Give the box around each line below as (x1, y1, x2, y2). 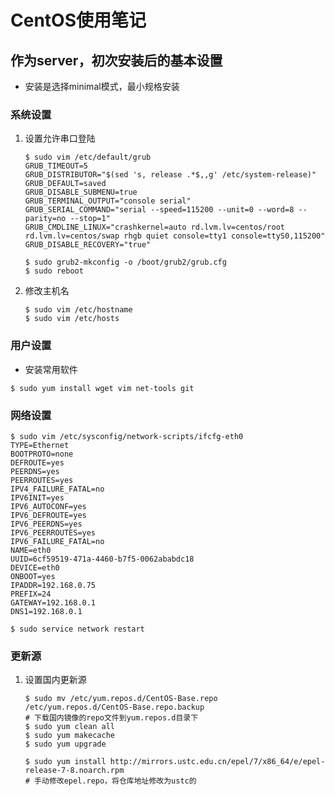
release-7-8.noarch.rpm (24, 766, 125, 776)
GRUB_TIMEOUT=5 (24, 161, 89, 171)
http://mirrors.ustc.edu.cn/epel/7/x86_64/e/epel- (109, 757, 326, 767)
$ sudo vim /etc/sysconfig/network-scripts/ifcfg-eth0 (10, 431, 244, 441)
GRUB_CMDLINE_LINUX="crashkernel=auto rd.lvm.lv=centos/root (24, 222, 286, 233)
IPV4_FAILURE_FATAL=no (10, 484, 105, 494)
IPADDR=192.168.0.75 (10, 580, 97, 590)
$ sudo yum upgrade (24, 739, 107, 750)
